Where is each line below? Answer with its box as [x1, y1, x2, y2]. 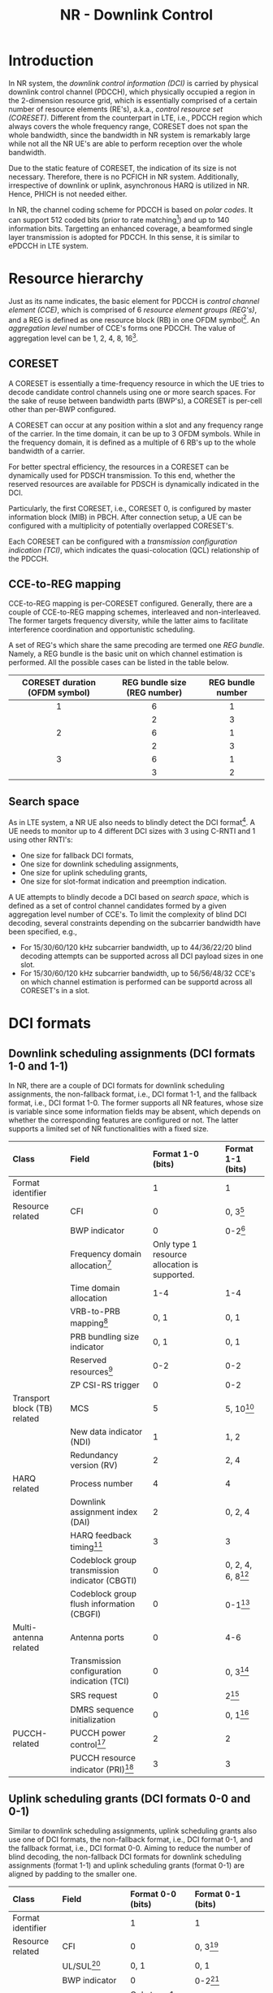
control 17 [70, 1737, 106, 1750]
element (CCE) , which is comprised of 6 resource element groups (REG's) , [8, 305, 258, 315]
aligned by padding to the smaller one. [8, 1869, 137, 1879]
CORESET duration [21, 677, 96, 688]
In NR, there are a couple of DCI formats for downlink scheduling [8, 1080, 225, 1090]
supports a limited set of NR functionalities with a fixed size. [8, 1123, 209, 1133]
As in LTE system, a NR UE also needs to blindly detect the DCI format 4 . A [8, 816, 256, 827]
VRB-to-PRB [70, 1306, 120, 1318]
